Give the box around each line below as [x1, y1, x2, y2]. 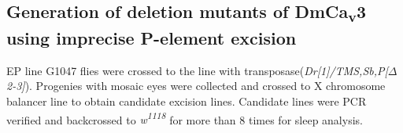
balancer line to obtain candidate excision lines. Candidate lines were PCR [6, 93, 367, 110]
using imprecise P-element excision [6, 26, 297, 50]
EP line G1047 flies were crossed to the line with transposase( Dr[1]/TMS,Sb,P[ [6, 62, 388, 78]
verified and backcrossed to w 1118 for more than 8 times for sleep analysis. [6, 109, 363, 128]
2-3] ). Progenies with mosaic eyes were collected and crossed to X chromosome [6, 77, 386, 94]
